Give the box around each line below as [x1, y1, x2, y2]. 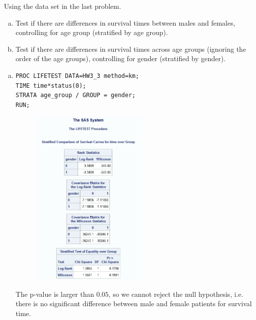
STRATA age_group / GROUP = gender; [15, 92, 136, 99]
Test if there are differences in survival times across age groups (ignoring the [15, 43, 246, 54]
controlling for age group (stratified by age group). [15, 27, 168, 37]
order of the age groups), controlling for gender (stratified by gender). [15, 53, 226, 64]
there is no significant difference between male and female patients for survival [15, 298, 252, 309]
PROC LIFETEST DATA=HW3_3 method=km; [15, 72, 139, 79]
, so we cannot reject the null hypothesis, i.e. [108, 288, 243, 299]
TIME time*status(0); [15, 82, 86, 89]
